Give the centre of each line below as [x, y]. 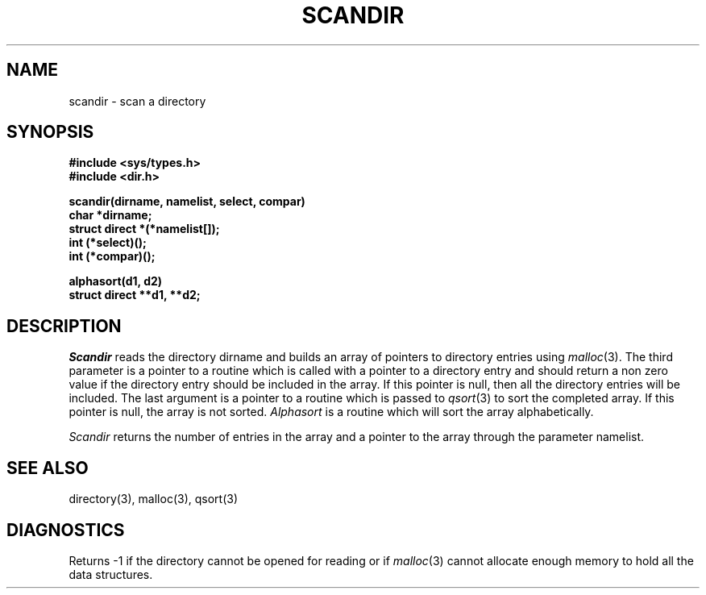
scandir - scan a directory [137, 101]
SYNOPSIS [50, 132]
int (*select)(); [108, 243]
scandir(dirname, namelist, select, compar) [187, 202]
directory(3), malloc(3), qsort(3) [153, 499]
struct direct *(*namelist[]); [144, 229]
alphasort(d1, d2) [116, 281]
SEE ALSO [48, 468]
